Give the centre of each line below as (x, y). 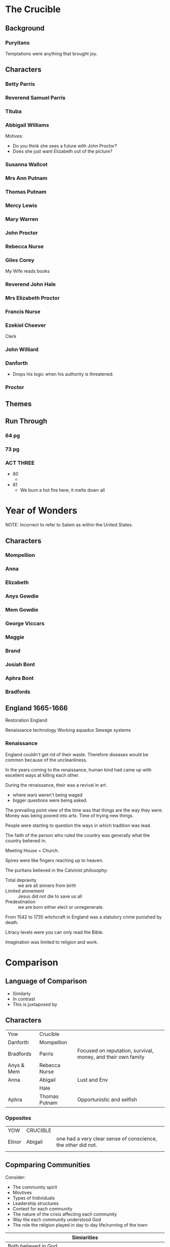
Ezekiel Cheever (26, 325)
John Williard (22, 349)
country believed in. (26, 841)
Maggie (15, 637)
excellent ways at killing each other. (42, 775)
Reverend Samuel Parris (35, 98)
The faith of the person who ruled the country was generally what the (78, 835)
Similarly (22, 993)
